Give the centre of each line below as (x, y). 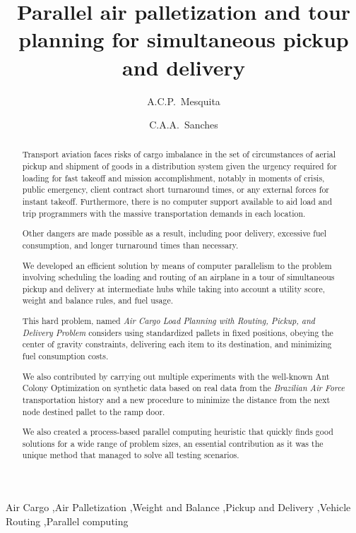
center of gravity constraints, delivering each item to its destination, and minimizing (177, 344)
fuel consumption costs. (65, 356)
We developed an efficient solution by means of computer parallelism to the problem (177, 265)
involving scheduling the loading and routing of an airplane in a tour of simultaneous (178, 277)
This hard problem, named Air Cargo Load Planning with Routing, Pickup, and (168, 321)
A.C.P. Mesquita (184, 101)
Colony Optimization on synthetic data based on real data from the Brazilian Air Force (183, 388)
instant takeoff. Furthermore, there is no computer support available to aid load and (177, 202)
